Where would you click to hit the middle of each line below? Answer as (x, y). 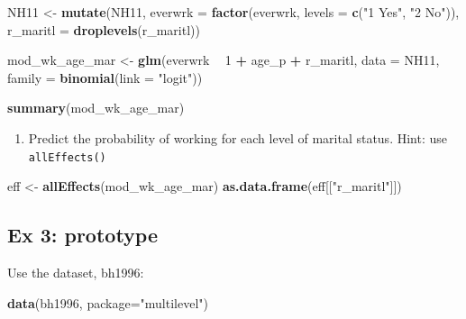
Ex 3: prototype (83, 235)
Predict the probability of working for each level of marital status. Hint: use (238, 137)
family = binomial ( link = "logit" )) (105, 77)
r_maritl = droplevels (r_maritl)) (104, 29)
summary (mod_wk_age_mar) (96, 108)
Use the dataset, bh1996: (76, 273)
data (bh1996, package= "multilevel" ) (108, 302)
